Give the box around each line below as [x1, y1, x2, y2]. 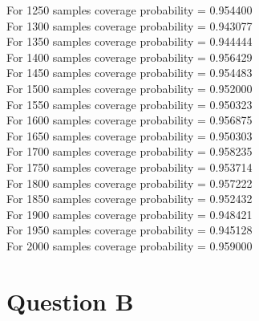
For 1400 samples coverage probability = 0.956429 [6, 48, 253, 65]
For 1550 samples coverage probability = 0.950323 [6, 95, 253, 112]
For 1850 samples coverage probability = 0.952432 [6, 190, 253, 207]
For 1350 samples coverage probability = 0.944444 [6, 33, 253, 50]
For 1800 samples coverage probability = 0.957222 [6, 174, 253, 191]
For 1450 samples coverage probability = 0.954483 [6, 64, 253, 81]
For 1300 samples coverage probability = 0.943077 [6, 17, 253, 34]
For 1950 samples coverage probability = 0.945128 [6, 221, 253, 238]
